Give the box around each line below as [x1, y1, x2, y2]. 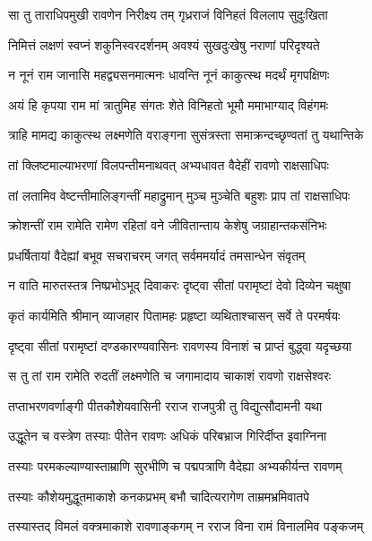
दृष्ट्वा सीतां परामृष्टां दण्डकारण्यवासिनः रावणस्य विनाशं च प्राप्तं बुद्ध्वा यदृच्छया [8, 336, 352, 355]
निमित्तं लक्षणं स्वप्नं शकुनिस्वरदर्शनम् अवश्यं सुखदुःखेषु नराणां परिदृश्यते [8, 35, 320, 54]
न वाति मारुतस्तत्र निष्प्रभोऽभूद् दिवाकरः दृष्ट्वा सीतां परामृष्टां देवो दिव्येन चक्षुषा [8, 276, 351, 295]
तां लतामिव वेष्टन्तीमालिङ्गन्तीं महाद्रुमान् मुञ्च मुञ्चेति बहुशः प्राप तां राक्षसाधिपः [8, 185, 350, 204]
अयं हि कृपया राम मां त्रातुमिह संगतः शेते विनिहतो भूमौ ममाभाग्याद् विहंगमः [8, 95, 329, 114]
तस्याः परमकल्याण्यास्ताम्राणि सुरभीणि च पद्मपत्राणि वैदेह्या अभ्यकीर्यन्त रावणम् [8, 456, 342, 475]
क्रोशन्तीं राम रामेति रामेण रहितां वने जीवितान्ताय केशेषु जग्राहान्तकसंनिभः [8, 216, 327, 235]
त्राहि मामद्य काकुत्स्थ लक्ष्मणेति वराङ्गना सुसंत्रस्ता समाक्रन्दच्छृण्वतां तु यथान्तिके [8, 125, 364, 144]
